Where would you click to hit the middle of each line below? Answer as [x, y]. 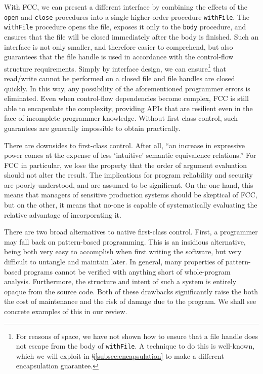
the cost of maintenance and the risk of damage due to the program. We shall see [130, 301]
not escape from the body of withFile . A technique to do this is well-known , [135, 346]
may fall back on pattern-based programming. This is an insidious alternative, [125, 241]
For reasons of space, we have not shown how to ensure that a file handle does [137, 336]
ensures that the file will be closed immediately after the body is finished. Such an [131, 36]
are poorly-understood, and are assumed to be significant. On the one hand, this [129, 184]
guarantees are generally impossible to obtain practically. [92, 128]
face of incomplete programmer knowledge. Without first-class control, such [121, 118]
